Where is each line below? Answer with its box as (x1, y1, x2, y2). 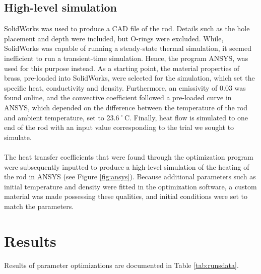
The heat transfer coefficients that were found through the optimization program (4, 151, 253, 162)
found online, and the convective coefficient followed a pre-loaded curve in (4, 92, 232, 103)
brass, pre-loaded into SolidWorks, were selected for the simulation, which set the (4, 73, 255, 83)
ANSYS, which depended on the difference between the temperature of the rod (4, 102, 248, 112)
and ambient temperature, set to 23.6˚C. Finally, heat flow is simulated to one (4, 112, 248, 122)
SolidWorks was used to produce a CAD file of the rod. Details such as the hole (4, 23, 250, 34)
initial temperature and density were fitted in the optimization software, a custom (4, 181, 257, 191)
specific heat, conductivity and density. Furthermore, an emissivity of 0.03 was (4, 82, 246, 93)
